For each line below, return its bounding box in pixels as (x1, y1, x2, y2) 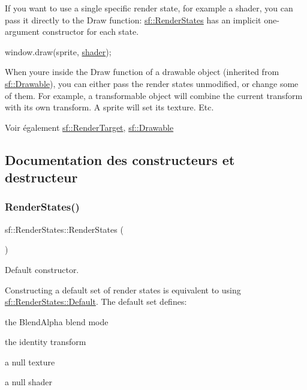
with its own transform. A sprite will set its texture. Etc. (5, 101, 214, 113)
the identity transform (5, 335, 86, 348)
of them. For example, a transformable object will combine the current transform (5, 89, 303, 101)
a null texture (5, 355, 55, 368)
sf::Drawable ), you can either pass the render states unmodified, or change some (5, 77, 299, 89)
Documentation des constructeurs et (5, 150, 235, 169)
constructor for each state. (42, 25, 139, 38)
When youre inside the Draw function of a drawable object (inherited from (5, 65, 279, 78)
